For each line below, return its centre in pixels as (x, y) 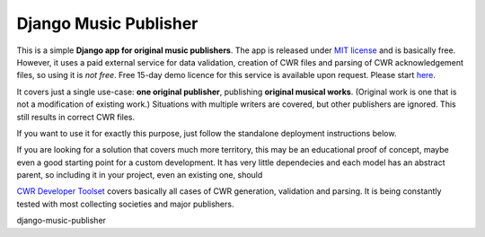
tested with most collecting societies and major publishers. (125, 204)
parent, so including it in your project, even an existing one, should (140, 175)
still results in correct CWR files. (76, 117)
